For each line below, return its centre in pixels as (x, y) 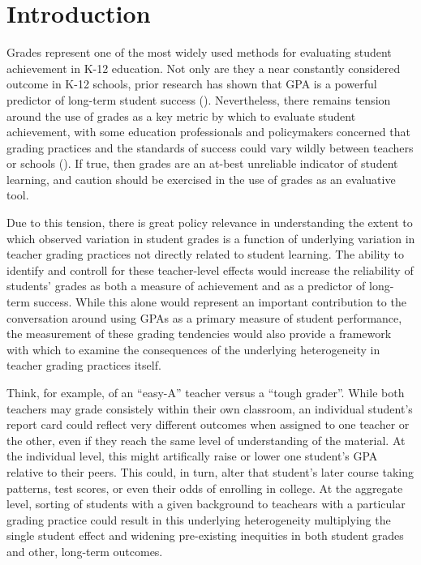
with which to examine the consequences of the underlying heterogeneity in (193, 349)
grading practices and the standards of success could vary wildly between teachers (210, 147)
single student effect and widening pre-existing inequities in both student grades (205, 535)
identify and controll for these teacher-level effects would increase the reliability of (210, 270)
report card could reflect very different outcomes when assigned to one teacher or (208, 424)
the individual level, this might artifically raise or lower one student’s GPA (192, 456)
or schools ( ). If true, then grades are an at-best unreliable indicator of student (202, 163)
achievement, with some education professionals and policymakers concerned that (208, 132)
